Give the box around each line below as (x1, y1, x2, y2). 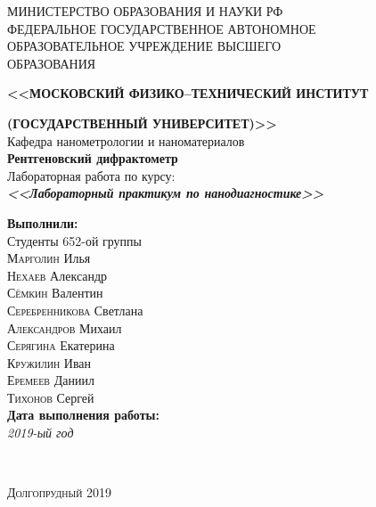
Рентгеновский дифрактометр (7, 149, 178, 168)
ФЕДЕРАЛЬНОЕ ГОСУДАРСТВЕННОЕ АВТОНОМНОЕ (7, 19, 316, 37)
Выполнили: (7, 213, 78, 232)
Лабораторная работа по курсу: (7, 166, 176, 184)
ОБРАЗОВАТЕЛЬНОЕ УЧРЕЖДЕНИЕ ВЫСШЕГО (7, 37, 282, 55)
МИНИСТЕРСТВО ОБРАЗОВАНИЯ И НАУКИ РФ (7, 2, 283, 20)
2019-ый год (7, 423, 74, 442)
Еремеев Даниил (7, 371, 94, 389)
